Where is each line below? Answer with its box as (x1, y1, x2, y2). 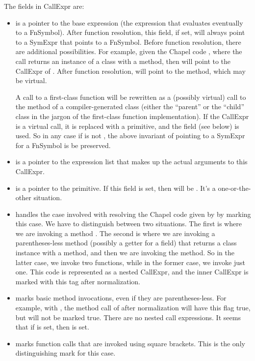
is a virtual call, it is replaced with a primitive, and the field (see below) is (15, 120, 239, 131)
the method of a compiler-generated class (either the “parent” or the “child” (15, 101, 244, 112)
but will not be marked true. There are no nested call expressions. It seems (15, 312, 241, 322)
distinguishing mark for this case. (15, 348, 116, 358)
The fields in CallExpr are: (4, 1, 84, 11)
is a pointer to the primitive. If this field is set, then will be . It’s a (15, 182, 216, 193)
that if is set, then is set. (15, 322, 89, 332)
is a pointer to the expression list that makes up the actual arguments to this (15, 156, 248, 167)
